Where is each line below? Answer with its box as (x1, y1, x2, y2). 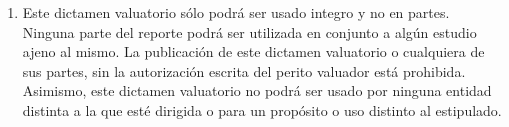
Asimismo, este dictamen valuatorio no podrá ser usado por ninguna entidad (22, 80, 492, 101)
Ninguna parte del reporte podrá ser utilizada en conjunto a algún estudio (22, 21, 477, 42)
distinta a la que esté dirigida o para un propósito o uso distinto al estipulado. (22, 99, 502, 120)
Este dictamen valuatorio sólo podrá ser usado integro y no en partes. (22, 2, 450, 22)
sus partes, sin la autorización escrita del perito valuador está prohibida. (22, 60, 466, 81)
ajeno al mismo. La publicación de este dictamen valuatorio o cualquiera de (22, 41, 485, 62)
